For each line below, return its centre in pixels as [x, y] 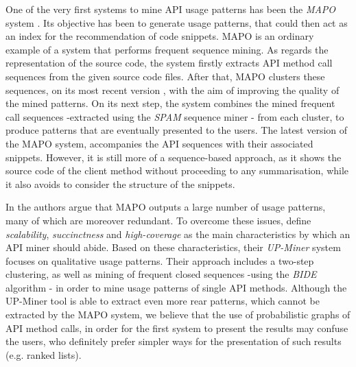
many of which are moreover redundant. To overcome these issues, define [158, 220]
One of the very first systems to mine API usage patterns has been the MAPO [171, 9]
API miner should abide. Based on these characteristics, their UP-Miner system [173, 247]
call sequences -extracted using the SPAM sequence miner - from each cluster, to [175, 116]
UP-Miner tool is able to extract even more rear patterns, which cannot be [163, 301]
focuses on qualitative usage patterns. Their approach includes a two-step [160, 260]
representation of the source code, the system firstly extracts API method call [169, 63]
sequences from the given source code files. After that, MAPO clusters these [165, 76]
